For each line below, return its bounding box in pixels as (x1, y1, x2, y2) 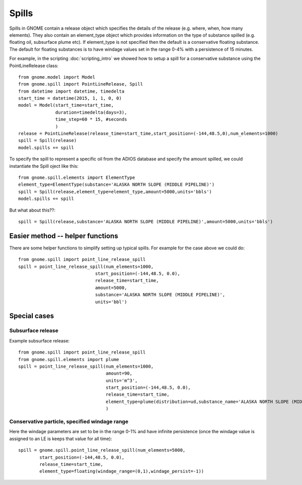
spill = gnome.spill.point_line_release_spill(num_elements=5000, (18, 447, 186, 453)
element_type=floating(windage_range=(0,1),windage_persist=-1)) (39, 468, 204, 474)
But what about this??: (9, 207, 55, 213)
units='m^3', (106, 378, 138, 383)
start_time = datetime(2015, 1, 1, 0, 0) (18, 96, 122, 101)
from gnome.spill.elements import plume (18, 357, 119, 362)
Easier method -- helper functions (9, 232, 118, 240)
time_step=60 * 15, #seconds (55, 116, 127, 122)
